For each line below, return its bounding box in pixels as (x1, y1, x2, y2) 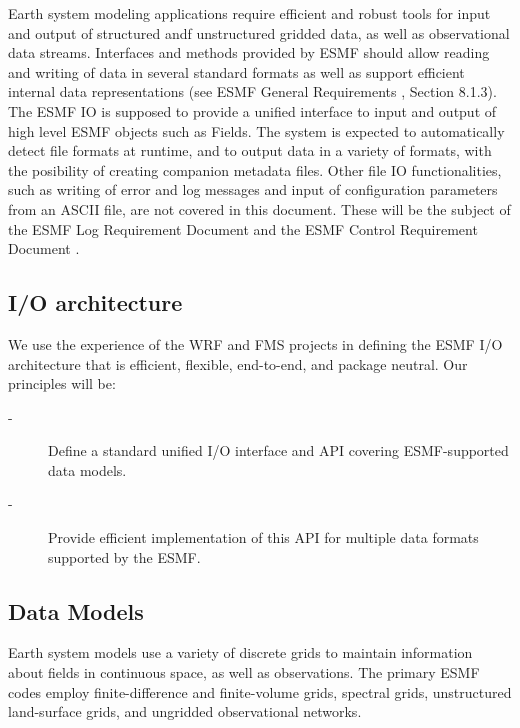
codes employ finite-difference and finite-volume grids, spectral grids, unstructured (8, 681, 512, 702)
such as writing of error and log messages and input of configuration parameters (8, 179, 498, 200)
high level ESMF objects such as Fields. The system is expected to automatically (8, 120, 505, 141)
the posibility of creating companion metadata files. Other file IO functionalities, (8, 159, 502, 180)
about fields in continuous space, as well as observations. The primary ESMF (8, 662, 480, 683)
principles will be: (8, 373, 116, 394)
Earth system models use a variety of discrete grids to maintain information (8, 642, 473, 663)
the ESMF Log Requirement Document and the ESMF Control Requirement (8, 218, 478, 239)
